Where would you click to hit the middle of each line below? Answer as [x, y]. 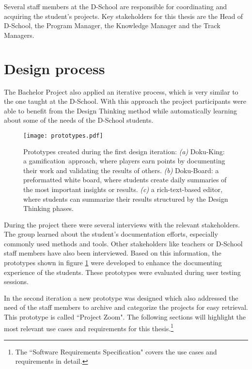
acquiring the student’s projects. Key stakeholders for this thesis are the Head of [124, 16]
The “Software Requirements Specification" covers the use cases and [116, 351]
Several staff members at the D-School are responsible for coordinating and [116, 6]
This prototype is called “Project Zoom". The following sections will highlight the [125, 317]
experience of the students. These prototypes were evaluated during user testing [122, 272]
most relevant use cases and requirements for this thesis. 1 [89, 327]
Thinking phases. [49, 208]
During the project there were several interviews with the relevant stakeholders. [122, 224]
